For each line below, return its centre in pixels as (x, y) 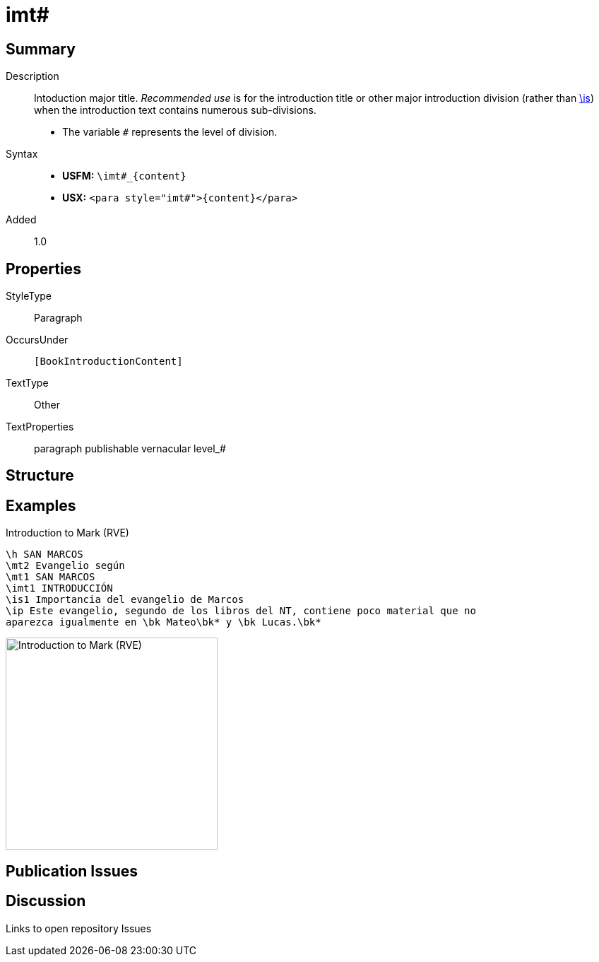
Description (32, 76)
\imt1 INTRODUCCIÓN (59, 588)
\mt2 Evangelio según (65, 566)
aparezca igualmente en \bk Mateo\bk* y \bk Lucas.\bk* (164, 622)
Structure (40, 476)
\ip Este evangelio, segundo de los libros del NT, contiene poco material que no (241, 611)
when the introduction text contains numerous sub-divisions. (175, 110)
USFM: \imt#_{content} (124, 176)
